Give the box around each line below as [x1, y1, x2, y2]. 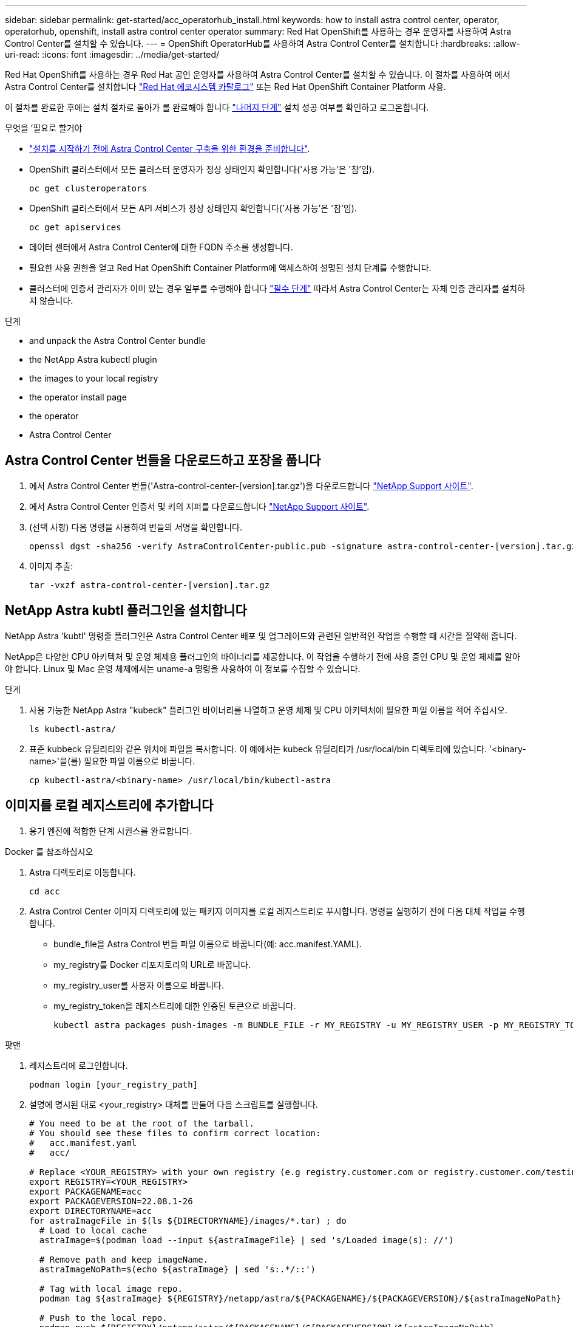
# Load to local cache [39, 1225, 147, 1235]
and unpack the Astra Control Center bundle [29, 335, 206, 346]
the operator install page [29, 392, 127, 402]
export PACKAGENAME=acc [29, 1186, 142, 1196]
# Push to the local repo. [39, 1312, 168, 1323]
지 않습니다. [29, 295, 73, 306]
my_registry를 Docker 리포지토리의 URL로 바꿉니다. [53, 959, 251, 970]
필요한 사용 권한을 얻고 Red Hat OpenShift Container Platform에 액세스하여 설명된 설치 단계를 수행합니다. [29, 262, 432, 273]
